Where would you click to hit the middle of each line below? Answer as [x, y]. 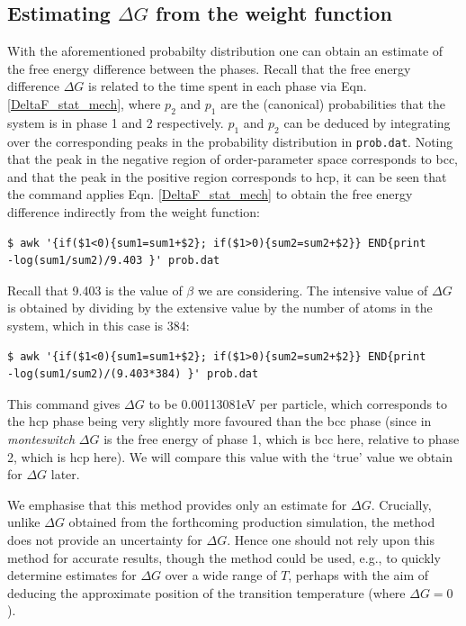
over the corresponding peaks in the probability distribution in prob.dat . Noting [230, 141]
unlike [24, 522]
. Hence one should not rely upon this [331, 539]
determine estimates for [72, 575]
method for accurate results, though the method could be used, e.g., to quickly [224, 557]
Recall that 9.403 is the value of [95, 290]
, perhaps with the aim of [358, 575]
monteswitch [41, 438]
